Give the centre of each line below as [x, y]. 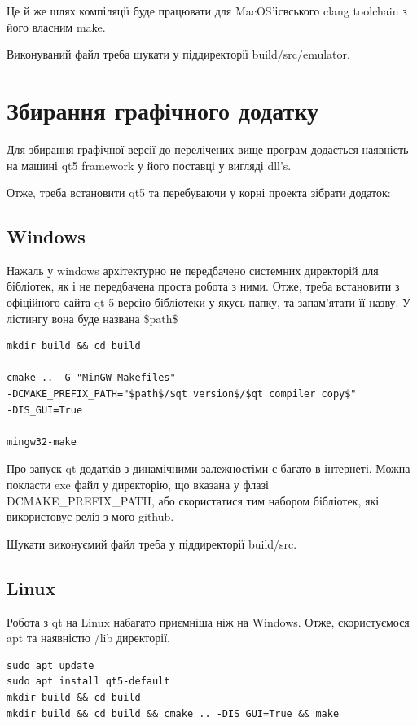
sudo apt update [50, 665]
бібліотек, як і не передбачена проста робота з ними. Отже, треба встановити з [203, 286]
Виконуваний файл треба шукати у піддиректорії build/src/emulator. [178, 54]
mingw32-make [42, 442]
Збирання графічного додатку [163, 109]
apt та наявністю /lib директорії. [88, 638]
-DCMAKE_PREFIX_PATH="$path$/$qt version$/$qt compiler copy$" [182, 394]
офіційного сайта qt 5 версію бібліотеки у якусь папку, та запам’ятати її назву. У [208, 302]
